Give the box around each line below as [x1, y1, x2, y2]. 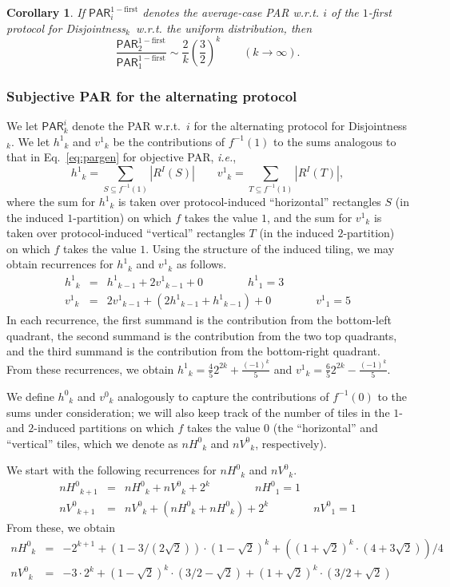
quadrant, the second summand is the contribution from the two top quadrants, [6, 327, 397, 343]
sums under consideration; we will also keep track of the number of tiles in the [6, 403, 390, 420]
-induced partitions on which [34, 419, 174, 436]
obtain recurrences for [6, 256, 113, 272]
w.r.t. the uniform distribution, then [136, 19, 313, 36]
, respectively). [255, 434, 327, 451]
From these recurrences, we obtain [6, 360, 174, 377]
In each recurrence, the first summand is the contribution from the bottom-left [6, 311, 392, 328]
